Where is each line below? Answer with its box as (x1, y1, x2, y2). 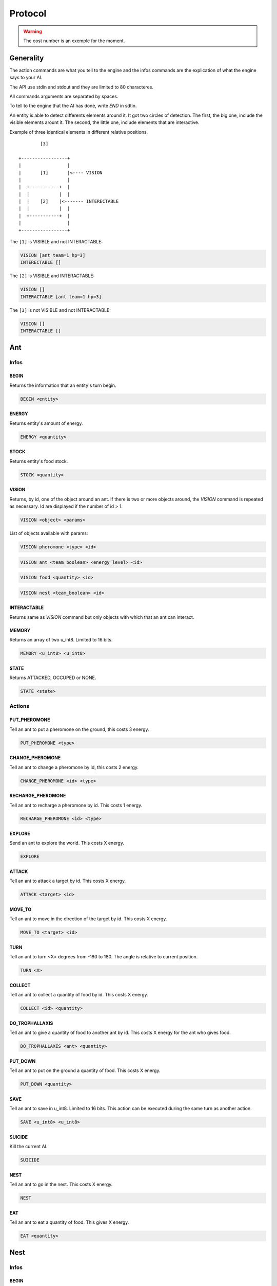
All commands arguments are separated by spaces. (9, 93, 118, 100)
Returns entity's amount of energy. (9, 420, 83, 426)
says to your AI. (9, 75, 43, 81)
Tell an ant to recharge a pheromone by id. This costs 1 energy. (9, 802, 143, 808)
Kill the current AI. (9, 1144, 48, 1150)
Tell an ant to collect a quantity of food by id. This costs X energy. (9, 992, 148, 998)
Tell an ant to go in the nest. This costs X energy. (9, 1181, 113, 1188)
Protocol (9, 8, 47, 19)
